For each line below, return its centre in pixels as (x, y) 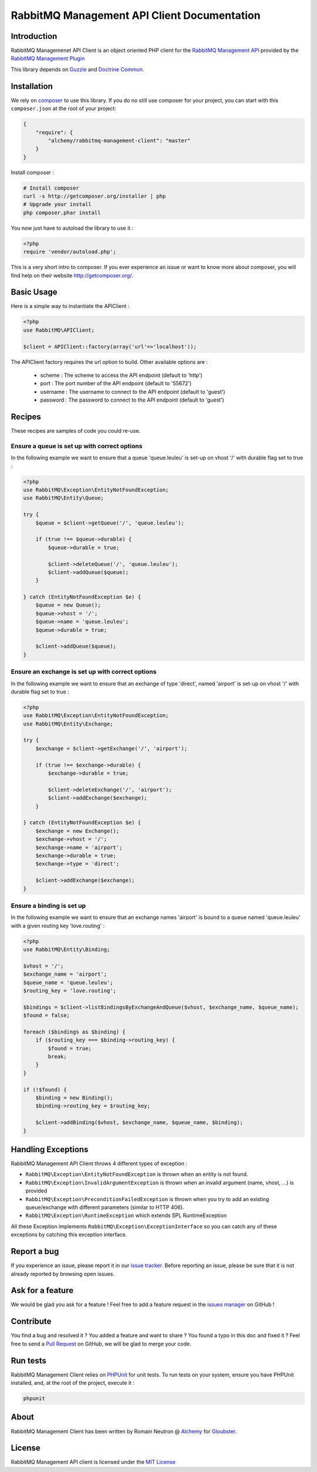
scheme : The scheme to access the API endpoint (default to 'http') (121, 375)
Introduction (34, 36)
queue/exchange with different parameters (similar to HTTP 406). (105, 1208)
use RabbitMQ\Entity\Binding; (67, 949)
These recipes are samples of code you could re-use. (76, 431)
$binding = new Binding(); (75, 1098)
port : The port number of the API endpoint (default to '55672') (116, 383)
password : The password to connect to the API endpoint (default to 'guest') (132, 400)
